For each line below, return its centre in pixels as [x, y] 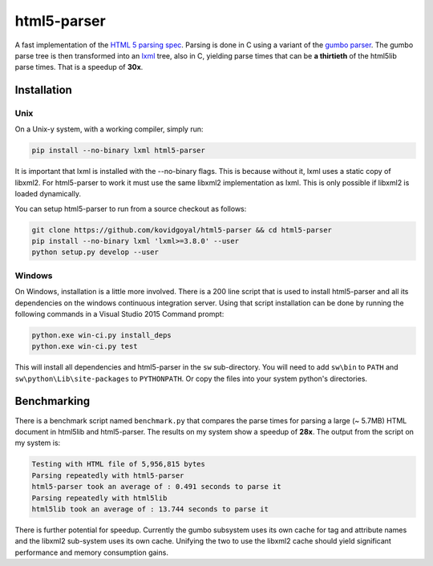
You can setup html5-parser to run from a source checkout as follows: [131, 208]
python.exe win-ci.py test [85, 346]
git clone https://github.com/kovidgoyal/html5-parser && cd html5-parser [182, 230]
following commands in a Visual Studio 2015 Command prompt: [119, 313]
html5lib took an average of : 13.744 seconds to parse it [150, 509]
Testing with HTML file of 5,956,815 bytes [119, 464]
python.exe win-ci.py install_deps [101, 335]
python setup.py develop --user [95, 252]
